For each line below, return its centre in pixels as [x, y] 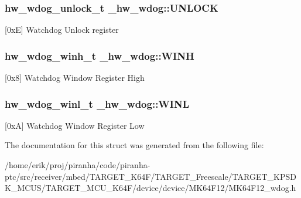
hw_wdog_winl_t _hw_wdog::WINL [97, 103]
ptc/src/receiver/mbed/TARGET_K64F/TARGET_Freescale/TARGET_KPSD [150, 176]
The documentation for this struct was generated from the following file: [134, 145]
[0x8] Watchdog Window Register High [75, 78]
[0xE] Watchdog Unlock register [62, 30]
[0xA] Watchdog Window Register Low [75, 125]
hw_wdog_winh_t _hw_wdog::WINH [100, 55]
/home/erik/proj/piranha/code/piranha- [78, 165]
